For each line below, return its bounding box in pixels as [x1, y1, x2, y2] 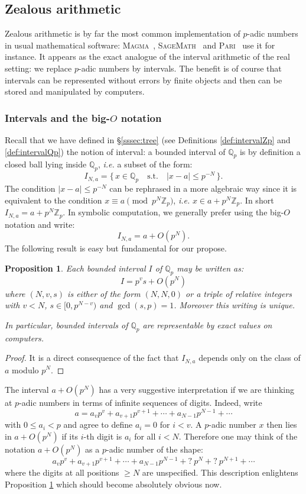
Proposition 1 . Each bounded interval [5, 261, 146, 274]
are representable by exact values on [142, 318, 272, 331]
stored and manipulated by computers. [5, 85, 145, 98]
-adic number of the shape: [106, 443, 203, 455]
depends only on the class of [198, 351, 301, 364]
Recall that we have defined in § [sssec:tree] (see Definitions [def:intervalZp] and [5, 133, 291, 146]
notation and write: [5, 218, 75, 230]
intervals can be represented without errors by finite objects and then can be [5, 73, 282, 86]
